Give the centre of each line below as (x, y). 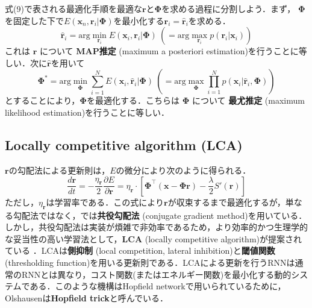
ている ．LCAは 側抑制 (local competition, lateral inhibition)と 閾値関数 (140, 250)
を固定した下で (34, 20)
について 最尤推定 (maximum (248, 100)
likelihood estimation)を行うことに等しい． (87, 112)
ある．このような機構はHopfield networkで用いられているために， (158, 286)
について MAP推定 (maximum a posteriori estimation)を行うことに (169, 51)
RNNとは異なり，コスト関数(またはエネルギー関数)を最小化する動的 (156, 274)
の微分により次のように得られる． (183, 170)
